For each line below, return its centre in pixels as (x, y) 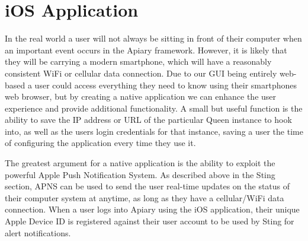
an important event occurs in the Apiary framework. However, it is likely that (146, 50)
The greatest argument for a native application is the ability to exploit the (140, 163)
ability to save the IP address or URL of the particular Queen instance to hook (148, 120)
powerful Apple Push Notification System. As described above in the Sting (140, 174)
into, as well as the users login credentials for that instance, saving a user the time (154, 131)
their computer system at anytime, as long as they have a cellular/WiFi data (145, 197)
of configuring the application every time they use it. (100, 143)
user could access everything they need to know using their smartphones (166, 85)
